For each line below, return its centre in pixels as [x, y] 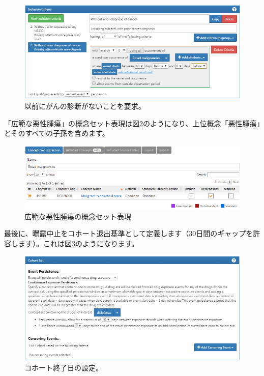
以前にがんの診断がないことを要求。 [85, 106]
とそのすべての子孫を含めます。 [57, 133]
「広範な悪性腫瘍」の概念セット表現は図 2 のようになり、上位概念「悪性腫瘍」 [132, 123]
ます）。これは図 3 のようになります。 [78, 243]
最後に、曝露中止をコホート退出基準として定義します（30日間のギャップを [129, 233]
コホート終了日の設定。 [64, 368]
